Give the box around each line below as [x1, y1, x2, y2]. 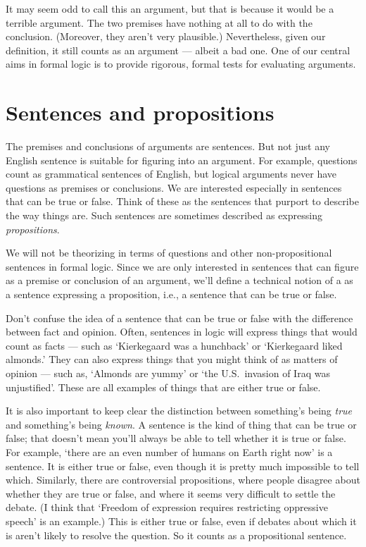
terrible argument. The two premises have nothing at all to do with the [6, 15, 313, 30]
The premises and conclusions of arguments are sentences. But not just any [6, 139, 330, 154]
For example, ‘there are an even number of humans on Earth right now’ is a [6, 444, 333, 459]
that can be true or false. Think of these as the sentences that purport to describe [6, 194, 359, 209]
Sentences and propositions [6, 98, 274, 127]
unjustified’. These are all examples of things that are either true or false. [6, 379, 321, 394]
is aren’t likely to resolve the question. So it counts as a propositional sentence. [6, 527, 347, 542]
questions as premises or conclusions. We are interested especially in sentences [6, 180, 342, 195]
